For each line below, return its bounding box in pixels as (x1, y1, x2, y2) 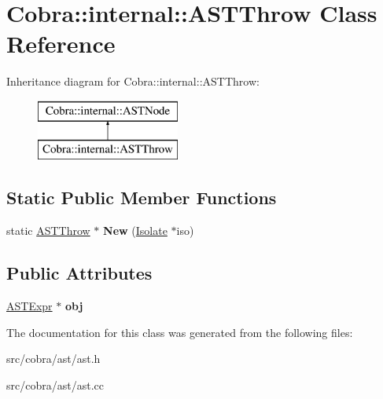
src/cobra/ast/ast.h (6, 350, 101, 367)
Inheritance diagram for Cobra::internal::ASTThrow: (6, 73, 260, 90)
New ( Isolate (103, 222, 168, 239)
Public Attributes (6, 261, 153, 285)
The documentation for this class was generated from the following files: (6, 324, 353, 340)
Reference (6, 27, 116, 60)
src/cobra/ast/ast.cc (6, 376, 104, 393)
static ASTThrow (6, 222, 90, 239)
